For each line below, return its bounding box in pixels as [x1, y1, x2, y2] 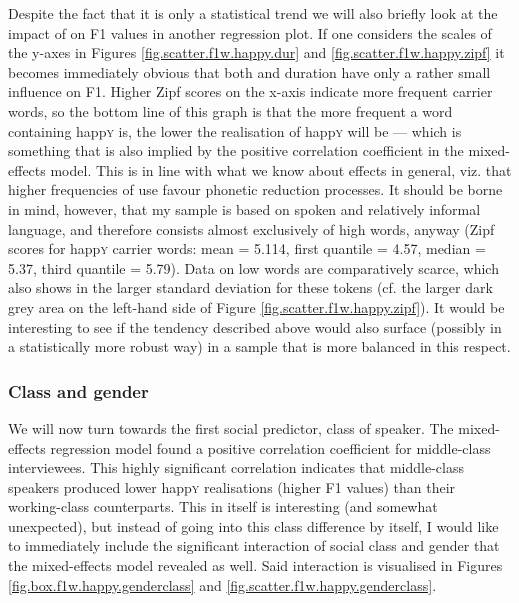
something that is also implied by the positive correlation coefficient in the [8, 140, 464, 161]
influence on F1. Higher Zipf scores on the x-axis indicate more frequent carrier [8, 81, 493, 102]
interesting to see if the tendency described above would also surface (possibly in [8, 316, 502, 337]
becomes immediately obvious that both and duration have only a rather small [8, 61, 491, 82]
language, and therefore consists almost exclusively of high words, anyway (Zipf [8, 218, 495, 239]
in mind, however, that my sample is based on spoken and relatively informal [8, 198, 481, 219]
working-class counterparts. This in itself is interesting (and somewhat [8, 496, 438, 517]
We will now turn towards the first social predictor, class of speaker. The [8, 417, 454, 438]
